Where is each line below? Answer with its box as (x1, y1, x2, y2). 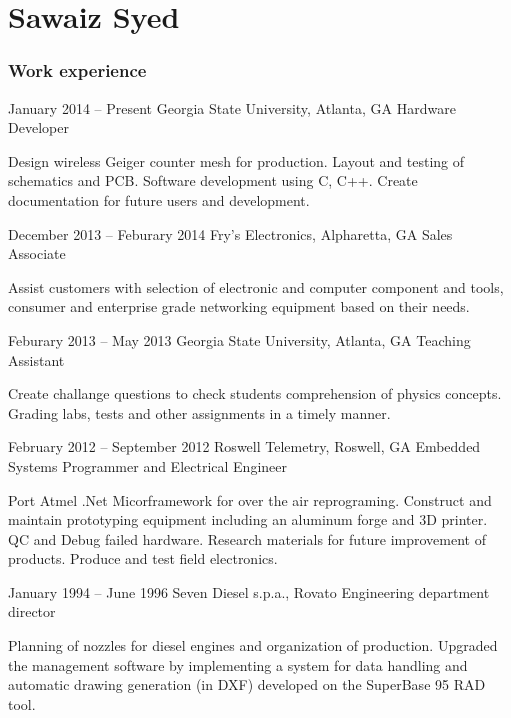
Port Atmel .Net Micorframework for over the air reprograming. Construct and (8, 489, 492, 510)
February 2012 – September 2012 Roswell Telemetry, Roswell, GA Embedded (8, 436, 481, 457)
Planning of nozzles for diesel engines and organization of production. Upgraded (8, 635, 498, 656)
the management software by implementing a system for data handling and (8, 654, 468, 675)
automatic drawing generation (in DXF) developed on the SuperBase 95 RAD (8, 674, 486, 695)
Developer (8, 117, 69, 138)
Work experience (8, 58, 147, 83)
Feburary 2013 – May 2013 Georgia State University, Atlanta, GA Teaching (8, 329, 471, 350)
